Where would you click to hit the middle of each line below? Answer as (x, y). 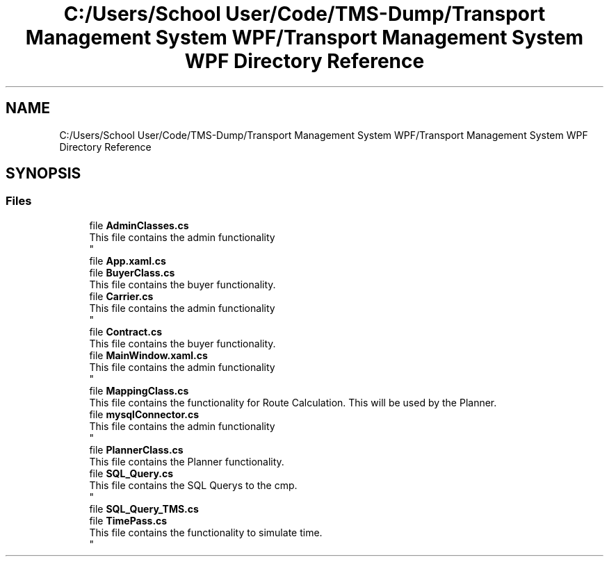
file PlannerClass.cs (136, 449)
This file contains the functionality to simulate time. (206, 532)
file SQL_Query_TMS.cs (144, 509)
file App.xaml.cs (128, 261)
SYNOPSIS (43, 174)
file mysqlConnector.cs (144, 414)
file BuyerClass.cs (132, 272)
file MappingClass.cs (139, 390)
